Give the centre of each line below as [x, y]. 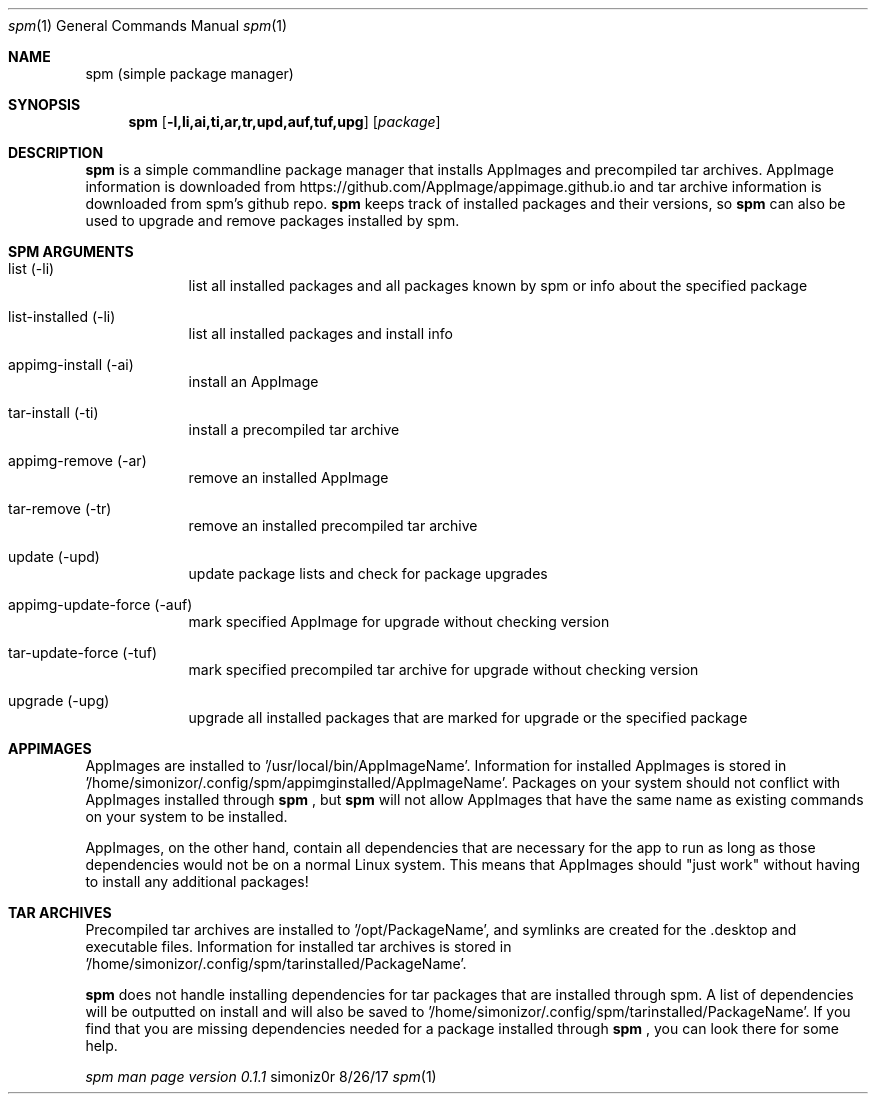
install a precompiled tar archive [294, 429]
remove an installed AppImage [288, 477]
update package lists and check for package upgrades [368, 573]
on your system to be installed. [186, 816]
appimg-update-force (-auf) [100, 604]
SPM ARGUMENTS [71, 251]
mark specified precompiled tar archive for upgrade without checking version [443, 669]
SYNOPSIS [44, 104]
